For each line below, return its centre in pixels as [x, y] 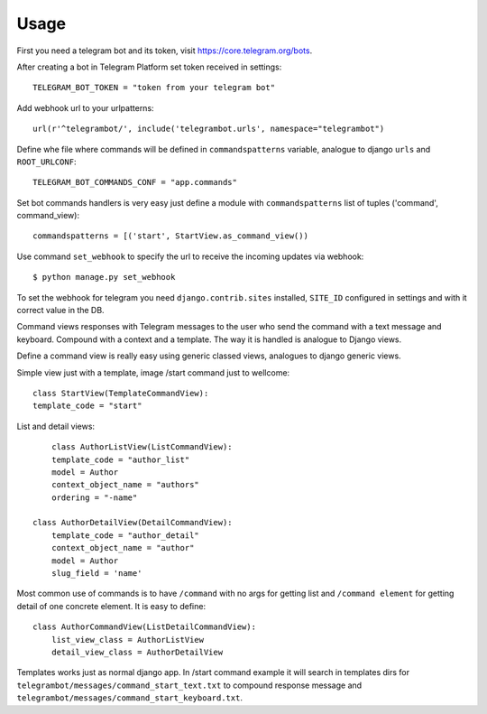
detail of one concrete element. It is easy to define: [111, 606]
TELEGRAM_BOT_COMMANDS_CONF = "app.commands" [135, 182]
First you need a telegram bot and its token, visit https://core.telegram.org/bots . [165, 51]
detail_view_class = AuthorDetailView [137, 652]
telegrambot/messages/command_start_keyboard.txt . [130, 698]
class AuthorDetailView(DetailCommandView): [133, 523]
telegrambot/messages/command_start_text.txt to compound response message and [189, 685]
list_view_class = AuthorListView [128, 640]
